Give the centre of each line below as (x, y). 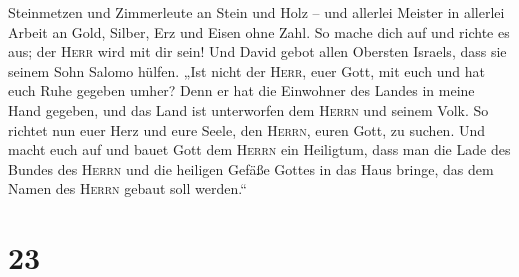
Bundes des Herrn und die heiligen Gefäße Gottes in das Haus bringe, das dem (251, 168)
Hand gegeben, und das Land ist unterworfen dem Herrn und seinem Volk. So (248, 109)
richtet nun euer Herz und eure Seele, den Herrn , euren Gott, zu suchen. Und (247, 129)
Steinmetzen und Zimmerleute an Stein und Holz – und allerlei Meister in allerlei (256, 12)
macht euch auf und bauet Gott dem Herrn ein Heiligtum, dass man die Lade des (259, 149)
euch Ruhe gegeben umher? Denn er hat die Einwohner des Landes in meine (241, 90)
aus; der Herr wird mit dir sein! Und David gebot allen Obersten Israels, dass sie (257, 51)
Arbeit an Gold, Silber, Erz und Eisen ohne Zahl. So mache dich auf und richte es (259, 31)
